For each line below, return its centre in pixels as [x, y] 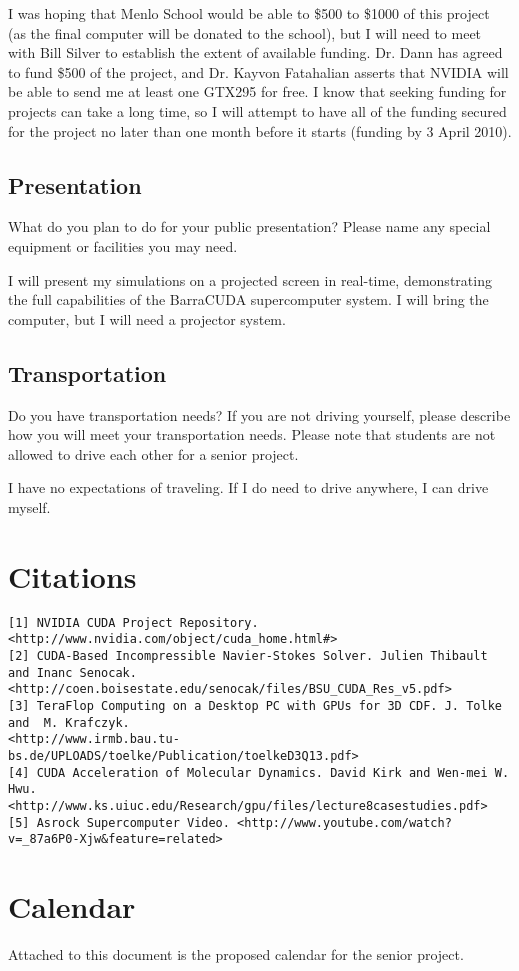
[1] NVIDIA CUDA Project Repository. [133, 622]
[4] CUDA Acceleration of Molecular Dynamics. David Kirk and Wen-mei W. [259, 772]
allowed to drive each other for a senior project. [153, 453]
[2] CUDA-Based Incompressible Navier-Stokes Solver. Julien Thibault [248, 655]
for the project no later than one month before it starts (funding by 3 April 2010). [260, 130]
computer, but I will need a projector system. [147, 318]
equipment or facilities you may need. [123, 245]
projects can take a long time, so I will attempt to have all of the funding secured [257, 110]
